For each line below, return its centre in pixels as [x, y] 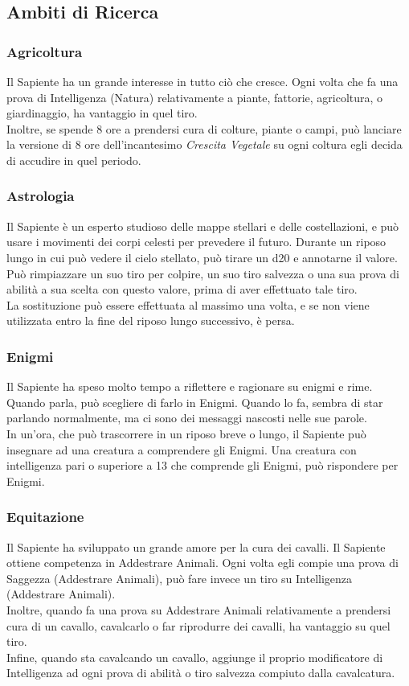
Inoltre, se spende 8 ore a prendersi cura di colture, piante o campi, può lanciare [204, 128]
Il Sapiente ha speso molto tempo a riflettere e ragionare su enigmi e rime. [190, 386]
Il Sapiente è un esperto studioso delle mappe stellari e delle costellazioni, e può [203, 226]
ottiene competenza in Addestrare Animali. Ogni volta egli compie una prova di [202, 563]
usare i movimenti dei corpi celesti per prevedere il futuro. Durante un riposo [196, 242]
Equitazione [45, 517]
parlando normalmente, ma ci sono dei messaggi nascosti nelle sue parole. [187, 418]
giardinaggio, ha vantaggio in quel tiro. [102, 113]
